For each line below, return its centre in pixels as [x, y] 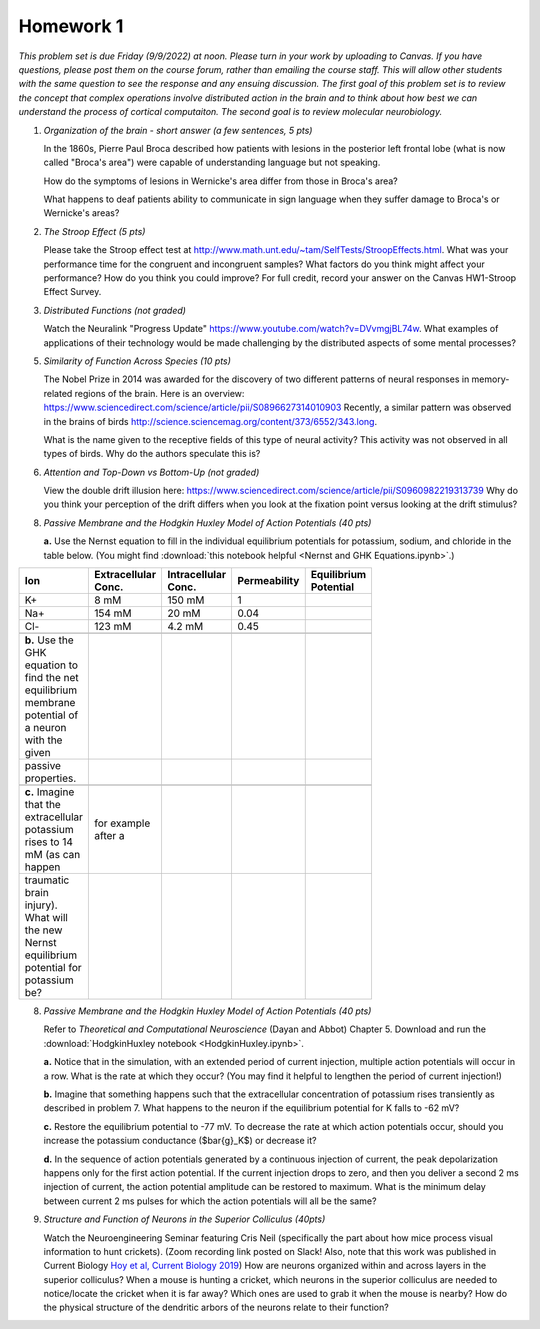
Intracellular [196, 575]
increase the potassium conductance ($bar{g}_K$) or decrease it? [180, 1141]
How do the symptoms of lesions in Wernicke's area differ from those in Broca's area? [221, 181]
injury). [41, 905]
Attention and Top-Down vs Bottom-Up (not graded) [151, 472]
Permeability [268, 581]
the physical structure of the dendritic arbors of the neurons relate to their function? [216, 1307]
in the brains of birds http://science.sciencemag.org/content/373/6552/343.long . [210, 421]
